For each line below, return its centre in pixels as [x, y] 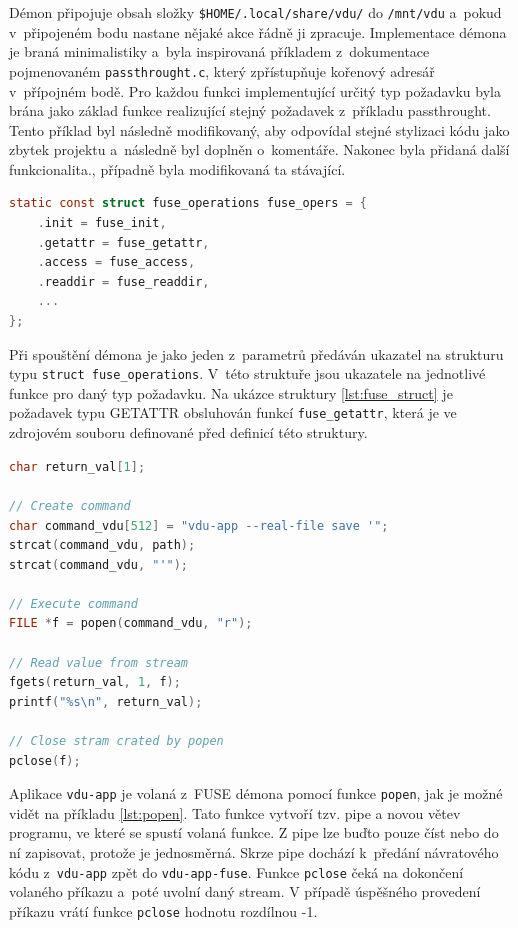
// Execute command [73, 603]
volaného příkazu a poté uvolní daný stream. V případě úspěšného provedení [245, 891]
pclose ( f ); [45, 760]
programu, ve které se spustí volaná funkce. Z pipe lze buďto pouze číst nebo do [254, 832]
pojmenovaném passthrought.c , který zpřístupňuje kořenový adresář [222, 70]
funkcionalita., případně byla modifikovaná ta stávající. [177, 168]
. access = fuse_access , [116, 262]
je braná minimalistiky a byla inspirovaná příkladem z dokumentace [219, 51]
